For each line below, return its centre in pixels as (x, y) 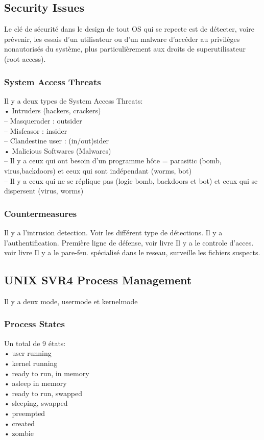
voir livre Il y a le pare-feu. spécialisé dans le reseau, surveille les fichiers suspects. (132, 252)
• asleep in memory (35, 383)
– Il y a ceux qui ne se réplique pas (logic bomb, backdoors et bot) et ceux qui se (131, 180)
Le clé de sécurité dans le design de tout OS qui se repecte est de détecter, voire (129, 29)
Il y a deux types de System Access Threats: (74, 100)
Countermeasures (41, 213)
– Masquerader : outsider (43, 120)
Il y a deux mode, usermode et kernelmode (71, 301)
